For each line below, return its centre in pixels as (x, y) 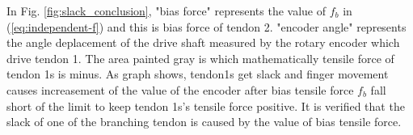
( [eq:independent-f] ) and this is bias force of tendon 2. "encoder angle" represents (206, 26)
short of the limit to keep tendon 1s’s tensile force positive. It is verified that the (206, 105)
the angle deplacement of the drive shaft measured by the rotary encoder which (203, 42)
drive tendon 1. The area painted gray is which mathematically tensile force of (200, 58)
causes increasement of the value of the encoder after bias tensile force (180, 89)
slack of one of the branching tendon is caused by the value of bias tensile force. (204, 122)
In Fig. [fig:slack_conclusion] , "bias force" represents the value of (166, 11)
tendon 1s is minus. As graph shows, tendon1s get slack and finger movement (198, 74)
